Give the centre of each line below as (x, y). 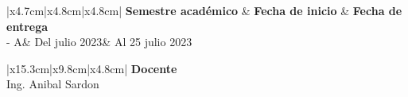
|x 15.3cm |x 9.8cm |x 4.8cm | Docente (92, 68)
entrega (27, 26)
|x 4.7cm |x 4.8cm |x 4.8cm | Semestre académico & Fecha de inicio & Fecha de (204, 10)
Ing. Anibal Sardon (53, 84)
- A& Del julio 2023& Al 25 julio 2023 (99, 42)
